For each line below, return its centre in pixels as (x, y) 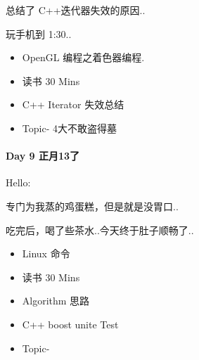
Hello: (18, 182)
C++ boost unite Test (70, 324)
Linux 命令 (46, 253)
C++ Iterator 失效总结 (73, 104)
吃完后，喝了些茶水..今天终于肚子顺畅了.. (100, 230)
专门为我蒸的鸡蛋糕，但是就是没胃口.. (92, 206)
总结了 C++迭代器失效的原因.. (76, 10)
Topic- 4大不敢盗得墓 (69, 128)
